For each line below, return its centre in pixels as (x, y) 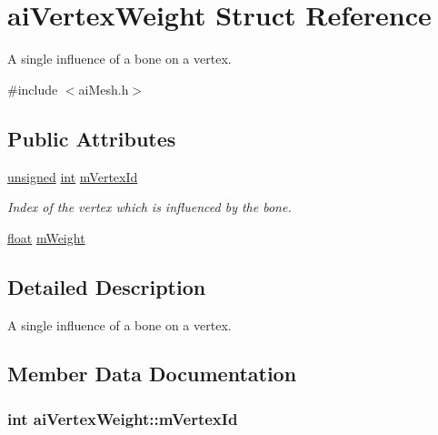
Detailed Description (107, 286)
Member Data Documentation (152, 374)
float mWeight (46, 237)
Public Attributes (92, 138)
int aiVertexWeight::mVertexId (123, 418)
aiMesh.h (104, 89)
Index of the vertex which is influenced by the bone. (149, 207)
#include (33, 89)
